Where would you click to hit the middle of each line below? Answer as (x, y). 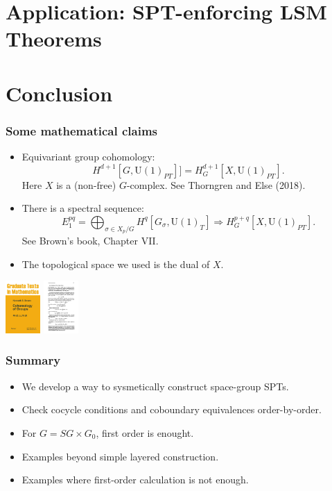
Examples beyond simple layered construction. (120, 456)
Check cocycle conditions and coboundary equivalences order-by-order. (172, 409)
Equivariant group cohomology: (88, 157)
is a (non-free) (86, 184)
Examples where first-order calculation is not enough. (135, 480)
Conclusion (59, 93)
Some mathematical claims (82, 130)
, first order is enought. (145, 432)
